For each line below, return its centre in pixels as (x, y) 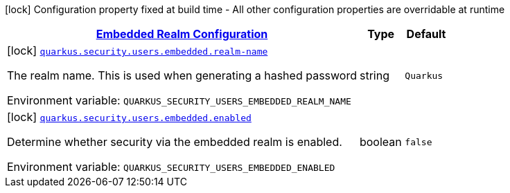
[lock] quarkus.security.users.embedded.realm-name (138, 50)
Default (426, 34)
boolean (380, 142)
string (374, 75)
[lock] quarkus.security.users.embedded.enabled (129, 117)
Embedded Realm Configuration (182, 34)
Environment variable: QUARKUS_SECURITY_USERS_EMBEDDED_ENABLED (171, 167)
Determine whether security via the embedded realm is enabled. (175, 142)
